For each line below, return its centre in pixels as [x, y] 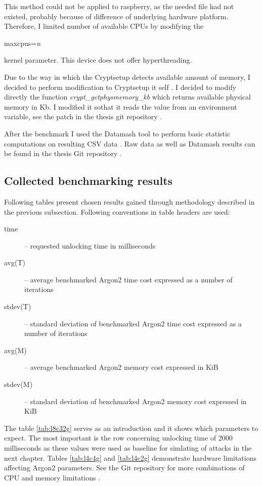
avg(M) [15, 350]
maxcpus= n [23, 43]
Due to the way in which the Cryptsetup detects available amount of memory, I [127, 77]
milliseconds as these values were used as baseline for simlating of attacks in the [128, 448]
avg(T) [15, 262]
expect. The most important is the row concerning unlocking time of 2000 [118, 438]
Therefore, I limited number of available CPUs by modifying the [104, 26]
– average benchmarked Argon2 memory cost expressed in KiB [121, 367]
